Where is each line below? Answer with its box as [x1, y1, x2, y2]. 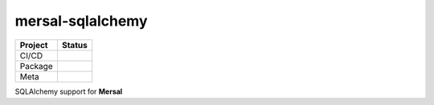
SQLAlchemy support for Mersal [14, 87, 123, 96]
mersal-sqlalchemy [14, 12, 148, 30]
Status [61, 39, 88, 50]
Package [19, 60, 53, 71]
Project [19, 39, 48, 50]
